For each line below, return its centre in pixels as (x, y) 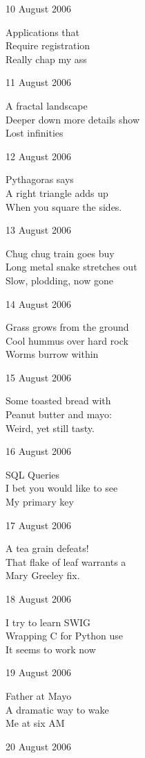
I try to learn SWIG (48, 622)
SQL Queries (33, 474)
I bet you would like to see (62, 488)
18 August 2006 (38, 598)
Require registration (48, 45)
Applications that (43, 32)
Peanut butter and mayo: (59, 414)
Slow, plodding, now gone (59, 280)
